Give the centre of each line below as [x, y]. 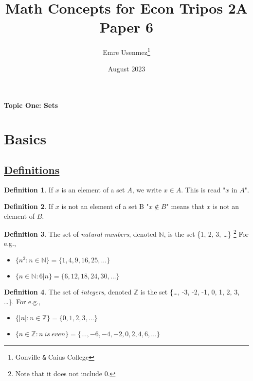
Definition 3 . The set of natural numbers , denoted [80, 234]
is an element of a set [93, 190]
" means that [185, 206]
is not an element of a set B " [105, 206]
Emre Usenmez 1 [126, 51]
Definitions [32, 169]
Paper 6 [126, 27]
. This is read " [203, 190]
